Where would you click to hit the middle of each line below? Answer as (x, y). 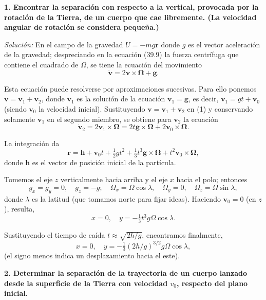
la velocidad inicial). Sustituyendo (92, 108)
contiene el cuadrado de (41, 64)
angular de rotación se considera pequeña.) (82, 27)
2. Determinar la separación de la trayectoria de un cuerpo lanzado (126, 272)
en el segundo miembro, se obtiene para (109, 119)
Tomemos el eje (28, 179)
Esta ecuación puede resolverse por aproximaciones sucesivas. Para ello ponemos (130, 88)
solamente (20, 119)
